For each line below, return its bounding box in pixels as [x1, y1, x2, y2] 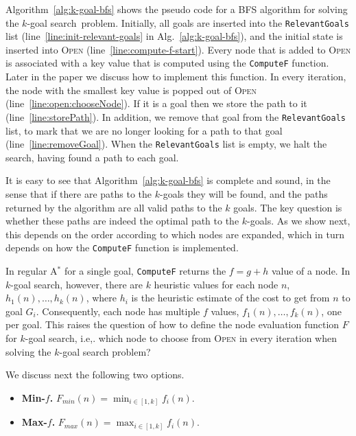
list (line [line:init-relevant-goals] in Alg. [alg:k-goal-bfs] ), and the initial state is [5, 29, 343, 43]
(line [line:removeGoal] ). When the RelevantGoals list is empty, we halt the [5, 137, 327, 151]
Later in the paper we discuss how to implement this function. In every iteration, [5, 69, 346, 84]
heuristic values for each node [154, 277, 278, 291]
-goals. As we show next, [247, 214, 351, 228]
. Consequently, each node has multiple [36, 303, 200, 318]
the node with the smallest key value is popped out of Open [5, 82, 257, 97]
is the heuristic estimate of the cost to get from [131, 290, 330, 305]
